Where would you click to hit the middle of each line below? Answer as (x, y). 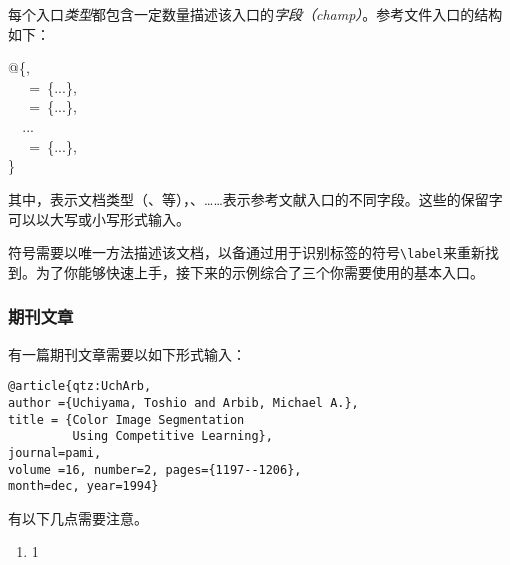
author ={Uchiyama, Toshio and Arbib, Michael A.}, (183, 402)
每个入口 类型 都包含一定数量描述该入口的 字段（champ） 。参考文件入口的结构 (255, 14)
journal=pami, (55, 452)
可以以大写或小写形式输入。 (99, 218)
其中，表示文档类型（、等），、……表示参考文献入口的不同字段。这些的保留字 (255, 199)
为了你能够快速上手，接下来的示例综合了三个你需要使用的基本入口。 (259, 271)
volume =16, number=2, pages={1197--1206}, (155, 469)
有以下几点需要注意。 (78, 517)
